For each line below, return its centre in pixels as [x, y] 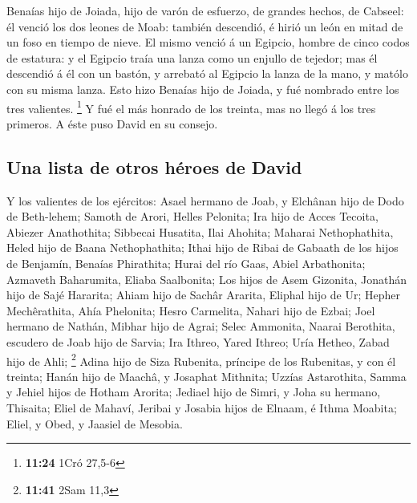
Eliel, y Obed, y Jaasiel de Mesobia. [95, 423]
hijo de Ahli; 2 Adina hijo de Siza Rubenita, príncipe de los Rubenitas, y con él [201, 359]
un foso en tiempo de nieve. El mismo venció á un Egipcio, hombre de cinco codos [208, 42]
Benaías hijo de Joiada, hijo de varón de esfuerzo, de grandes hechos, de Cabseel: [205, 10]
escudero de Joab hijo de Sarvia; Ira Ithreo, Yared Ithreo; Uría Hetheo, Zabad [198, 341]
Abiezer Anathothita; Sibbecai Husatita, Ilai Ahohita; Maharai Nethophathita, [200, 231]
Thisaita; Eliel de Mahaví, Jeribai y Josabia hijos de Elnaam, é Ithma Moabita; [202, 407]
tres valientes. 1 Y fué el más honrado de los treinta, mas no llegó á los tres [191, 107]
